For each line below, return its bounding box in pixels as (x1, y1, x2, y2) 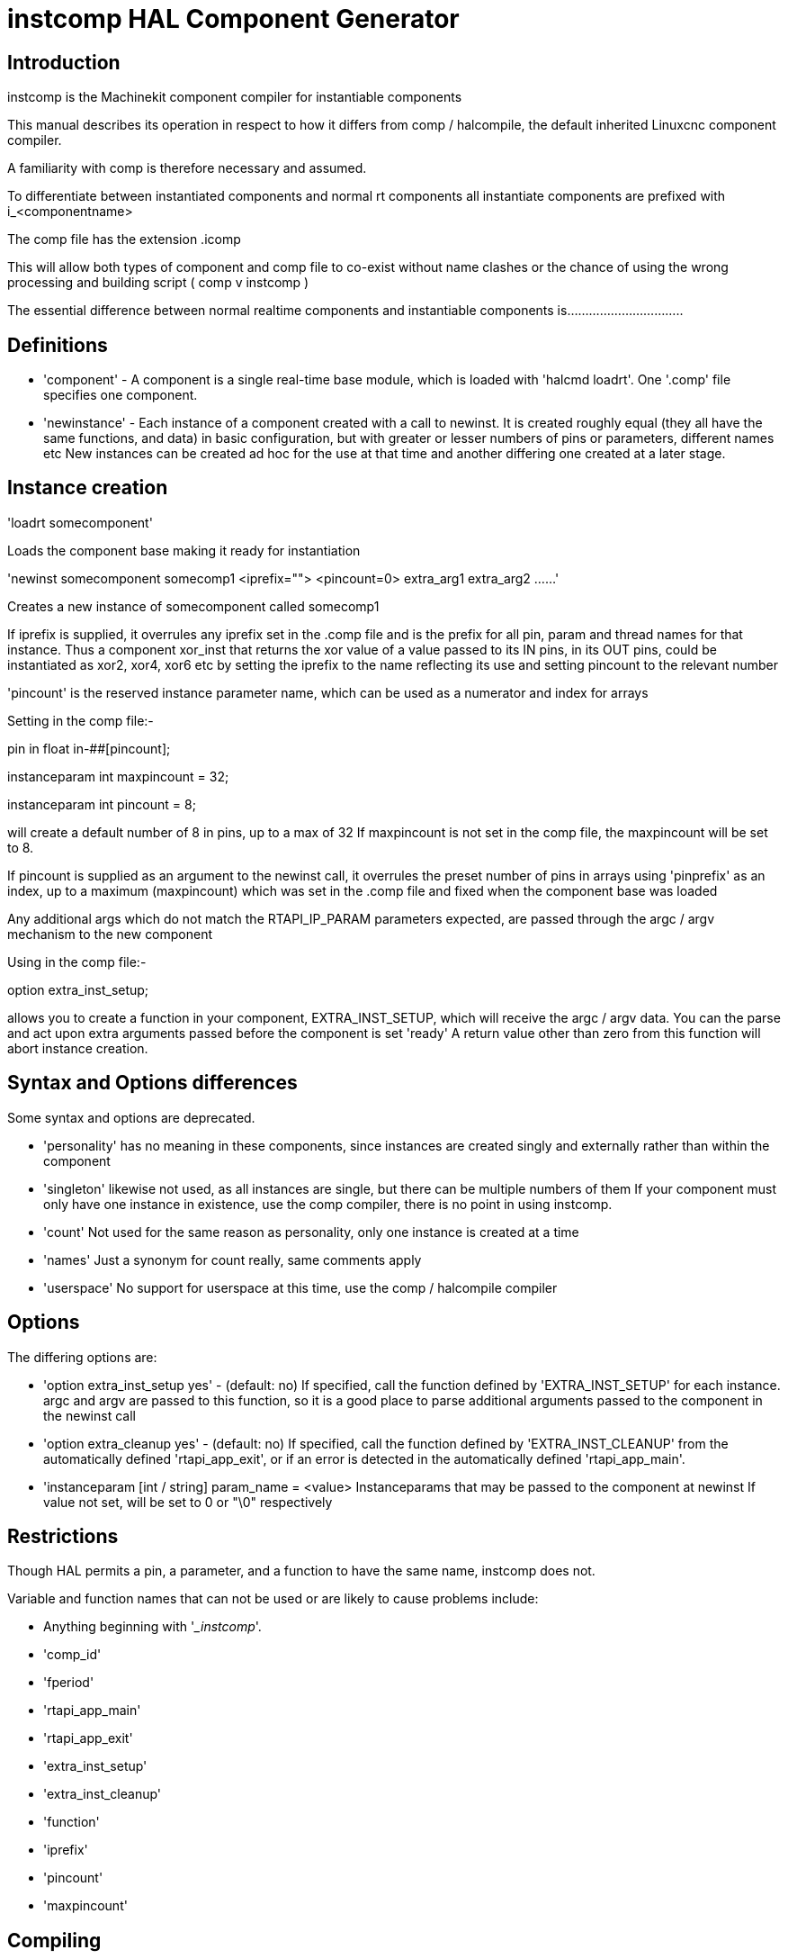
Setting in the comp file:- (7, 712, 154, 728)
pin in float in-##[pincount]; (7, 740, 171, 756)
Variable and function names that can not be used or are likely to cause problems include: (7, 1591, 539, 1607)
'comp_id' (43, 1647, 102, 1663)
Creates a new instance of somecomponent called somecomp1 (7, 598, 380, 614)
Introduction (7, 50, 121, 74)
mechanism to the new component (7, 925, 213, 942)
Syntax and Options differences (7, 1071, 298, 1095)
